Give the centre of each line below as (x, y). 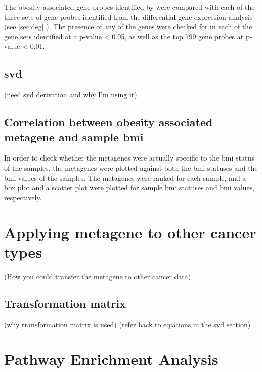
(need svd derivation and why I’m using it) (71, 95)
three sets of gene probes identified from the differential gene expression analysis (128, 16)
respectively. (23, 197)
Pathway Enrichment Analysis (111, 359)
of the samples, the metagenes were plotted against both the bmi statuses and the (131, 167)
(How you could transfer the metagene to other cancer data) (98, 276)
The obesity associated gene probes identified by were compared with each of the (129, 7)
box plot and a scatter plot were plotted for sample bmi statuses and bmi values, (129, 188)
